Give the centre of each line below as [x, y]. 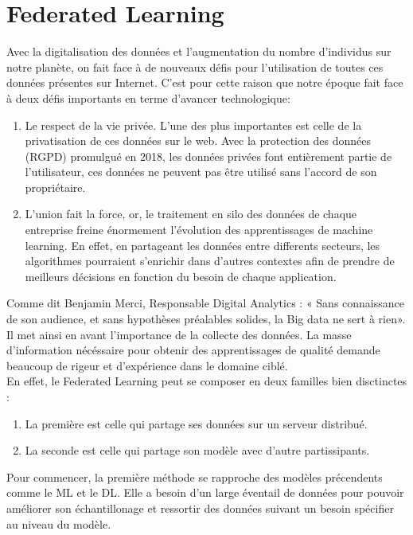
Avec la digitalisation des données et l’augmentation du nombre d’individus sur [199, 51]
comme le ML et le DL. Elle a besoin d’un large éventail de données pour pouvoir [205, 492]
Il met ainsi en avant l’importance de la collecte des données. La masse [179, 334]
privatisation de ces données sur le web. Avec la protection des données [198, 141]
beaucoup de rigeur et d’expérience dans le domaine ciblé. [147, 365]
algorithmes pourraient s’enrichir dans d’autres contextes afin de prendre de [210, 261]
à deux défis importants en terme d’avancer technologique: [148, 98]
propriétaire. [55, 187]
